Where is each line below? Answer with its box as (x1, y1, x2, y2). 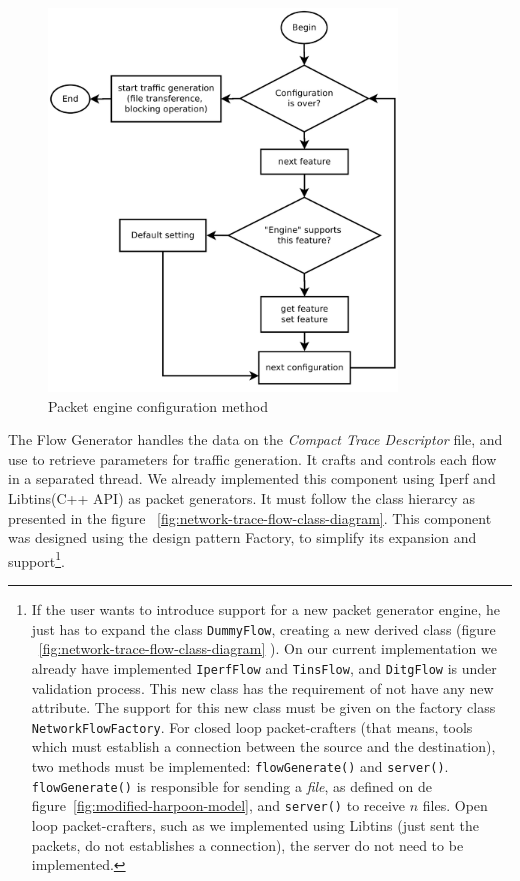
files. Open (422, 795, 488, 816)
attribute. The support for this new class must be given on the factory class (31, 697, 496, 718)
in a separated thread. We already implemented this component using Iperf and (8, 468, 496, 489)
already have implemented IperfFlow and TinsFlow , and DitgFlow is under (31, 657, 497, 678)
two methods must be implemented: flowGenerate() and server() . (31, 755, 449, 776)
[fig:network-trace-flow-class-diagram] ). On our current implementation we (38, 638, 497, 659)
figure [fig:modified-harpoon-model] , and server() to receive (31, 795, 406, 816)
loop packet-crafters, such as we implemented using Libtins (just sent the (31, 814, 480, 835)
